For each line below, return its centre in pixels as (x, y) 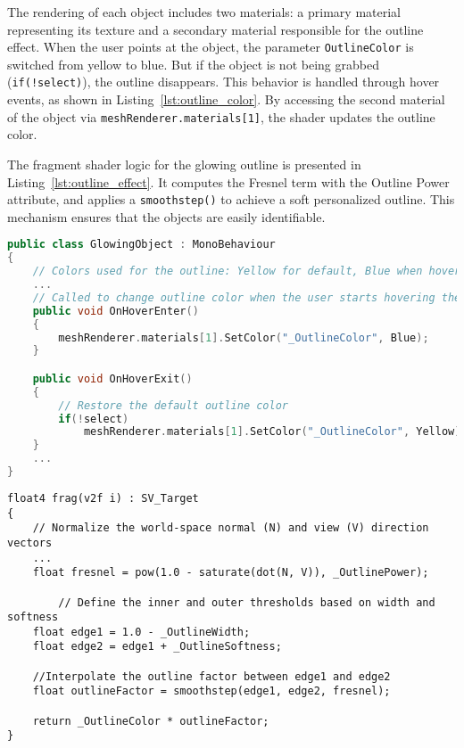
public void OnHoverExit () (112, 378)
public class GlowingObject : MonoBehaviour (141, 245)
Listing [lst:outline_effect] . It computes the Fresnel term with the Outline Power (228, 181)
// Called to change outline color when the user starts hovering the (247, 297)
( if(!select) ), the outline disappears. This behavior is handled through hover (224, 82)
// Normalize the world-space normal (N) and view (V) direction (231, 528)
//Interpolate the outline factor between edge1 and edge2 (211, 676)
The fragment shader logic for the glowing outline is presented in (184, 164)
